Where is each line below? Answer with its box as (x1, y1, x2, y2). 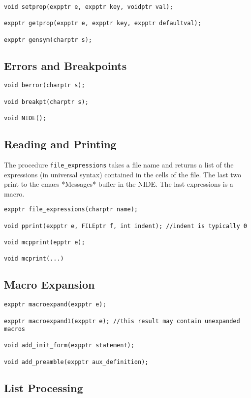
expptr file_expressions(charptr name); (4, 206, 138, 213)
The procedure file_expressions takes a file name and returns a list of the (4, 159, 234, 169)
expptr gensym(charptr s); (4, 36, 92, 43)
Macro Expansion (4, 277, 95, 292)
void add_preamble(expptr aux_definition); (4, 358, 149, 365)
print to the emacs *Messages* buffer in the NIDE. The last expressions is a (4, 179, 233, 189)
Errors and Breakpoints (4, 58, 127, 73)
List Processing (4, 380, 83, 395)
